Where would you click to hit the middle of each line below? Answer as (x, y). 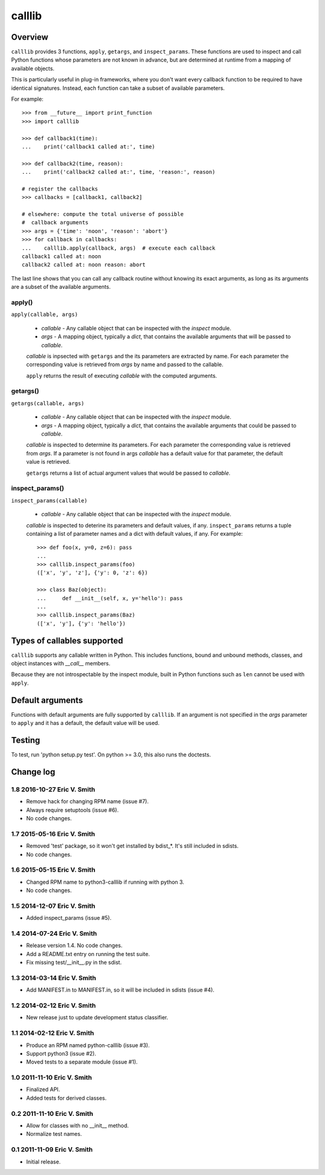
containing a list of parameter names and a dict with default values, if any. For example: (135, 533)
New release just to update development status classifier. (97, 1018)
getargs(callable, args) (48, 403)
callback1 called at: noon (62, 257)
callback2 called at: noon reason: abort (84, 265)
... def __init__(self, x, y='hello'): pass (110, 598)
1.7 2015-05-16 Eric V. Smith (53, 834)
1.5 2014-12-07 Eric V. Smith (53, 906)
